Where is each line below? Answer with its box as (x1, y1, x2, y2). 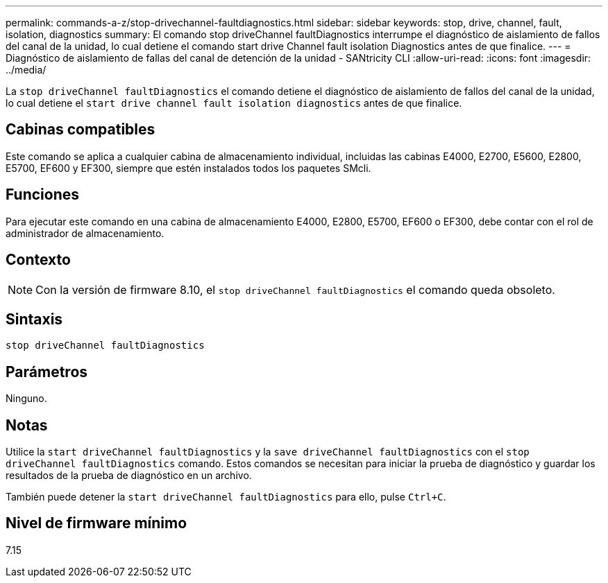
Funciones (6, 186, 80, 204)
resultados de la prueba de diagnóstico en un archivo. (6, 469, 252, 482)
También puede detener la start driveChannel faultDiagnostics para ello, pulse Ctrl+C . (6, 491, 446, 503)
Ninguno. (6, 392, 47, 405)
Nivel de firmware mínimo (6, 514, 187, 532)
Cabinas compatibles (6, 121, 155, 139)
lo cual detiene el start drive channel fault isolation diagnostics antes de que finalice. (6, 97, 462, 109)
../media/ (6, 64, 47, 76)
